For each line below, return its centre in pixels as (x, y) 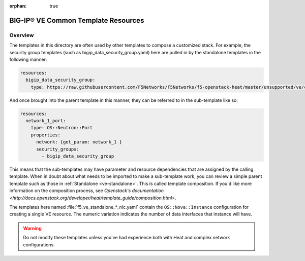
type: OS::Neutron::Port (62, 128)
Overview (22, 35)
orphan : (18, 6)
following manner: (28, 59)
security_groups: (58, 149)
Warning (32, 228)
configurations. (39, 245)
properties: (46, 135)
